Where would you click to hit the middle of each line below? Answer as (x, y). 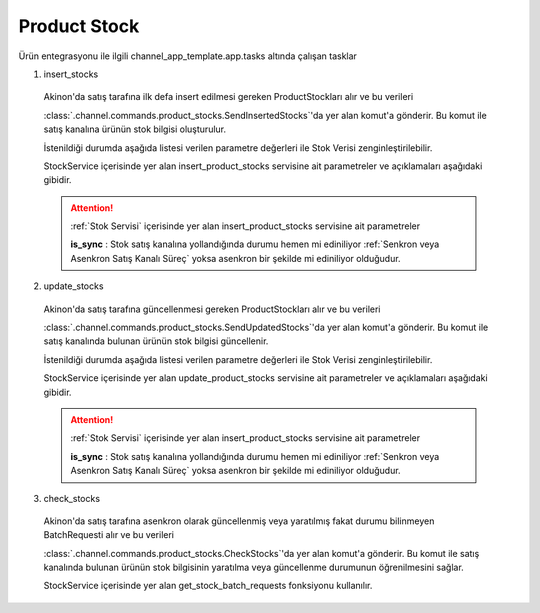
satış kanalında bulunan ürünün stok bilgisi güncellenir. (156, 341)
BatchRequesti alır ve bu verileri (109, 535)
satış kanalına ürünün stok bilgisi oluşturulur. (135, 129)
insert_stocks (71, 74)
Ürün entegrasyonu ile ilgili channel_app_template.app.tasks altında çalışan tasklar (187, 56)
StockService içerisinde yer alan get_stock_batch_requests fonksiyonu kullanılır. (208, 586)
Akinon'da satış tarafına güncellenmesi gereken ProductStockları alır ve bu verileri (212, 309)
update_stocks (73, 286)
